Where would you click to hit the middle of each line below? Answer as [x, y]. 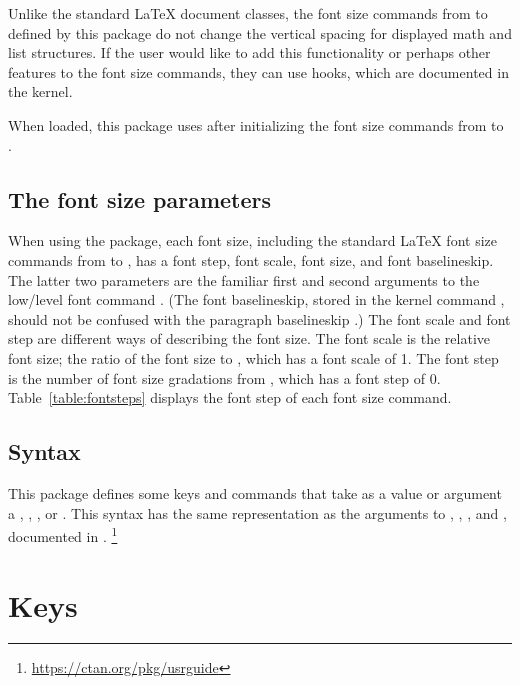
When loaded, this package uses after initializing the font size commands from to [256, 124]
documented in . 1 [63, 534]
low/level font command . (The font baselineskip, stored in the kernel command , [256, 299]
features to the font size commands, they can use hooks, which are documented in [258, 71]
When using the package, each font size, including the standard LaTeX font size [252, 240]
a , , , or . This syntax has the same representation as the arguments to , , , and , [257, 512]
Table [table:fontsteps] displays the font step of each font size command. [230, 397]
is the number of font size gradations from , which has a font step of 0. [224, 377]
